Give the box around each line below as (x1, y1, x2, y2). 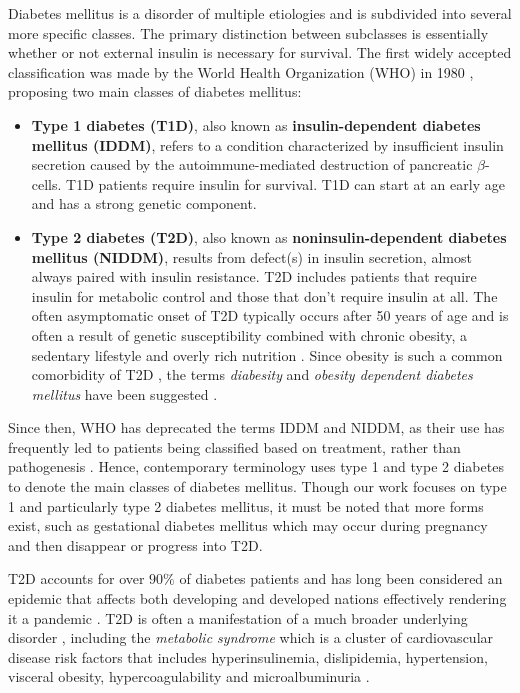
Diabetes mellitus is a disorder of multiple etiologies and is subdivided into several (8, 3, 512, 23)
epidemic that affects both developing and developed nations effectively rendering (8, 588, 507, 609)
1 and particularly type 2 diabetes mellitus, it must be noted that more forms (8, 495, 484, 516)
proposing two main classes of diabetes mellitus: (8, 81, 302, 102)
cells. (31, 173, 62, 194)
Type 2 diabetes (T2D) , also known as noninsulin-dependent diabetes (31, 226, 507, 247)
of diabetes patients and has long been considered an (179, 568, 503, 589)
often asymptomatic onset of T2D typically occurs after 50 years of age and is (31, 305, 509, 326)
